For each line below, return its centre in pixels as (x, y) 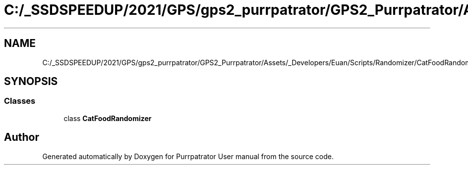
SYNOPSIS (31, 82)
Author (22, 137)
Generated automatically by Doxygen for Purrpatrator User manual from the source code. (188, 156)
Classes (20, 101)
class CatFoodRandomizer (108, 118)
